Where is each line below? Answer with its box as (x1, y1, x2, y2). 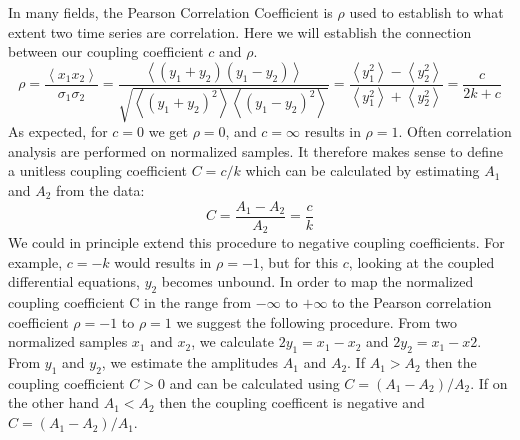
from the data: (56, 179, 145, 200)
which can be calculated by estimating (245, 160, 480, 181)
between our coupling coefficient (8, 41, 204, 62)
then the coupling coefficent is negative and (159, 392, 425, 413)
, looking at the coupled (348, 251, 495, 272)
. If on (470, 372, 508, 393)
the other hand (8, 392, 100, 413)
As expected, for (8, 121, 108, 142)
